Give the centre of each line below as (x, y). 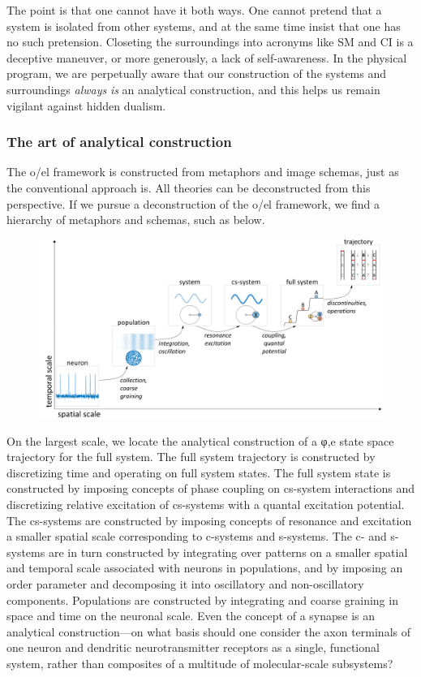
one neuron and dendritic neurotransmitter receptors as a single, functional (193, 647)
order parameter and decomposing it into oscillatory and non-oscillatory (185, 583)
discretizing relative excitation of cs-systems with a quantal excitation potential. (206, 504)
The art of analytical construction (119, 142)
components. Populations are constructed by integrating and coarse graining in (202, 599)
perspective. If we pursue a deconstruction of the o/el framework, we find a (193, 203)
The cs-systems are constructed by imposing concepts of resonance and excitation (209, 520)
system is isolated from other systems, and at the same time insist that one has (204, 26)
